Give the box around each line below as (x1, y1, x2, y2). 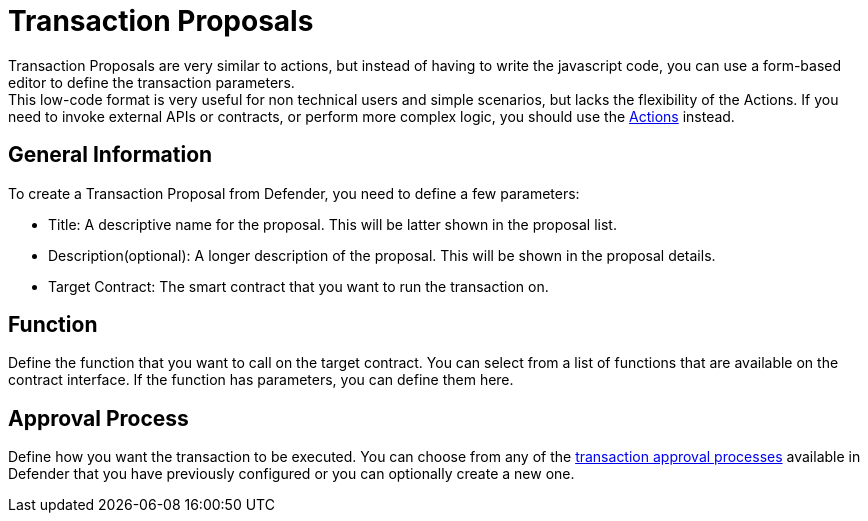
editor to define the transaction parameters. (8, 73, 295, 91)
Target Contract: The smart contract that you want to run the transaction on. (48, 277, 549, 295)
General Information (8, 142, 213, 168)
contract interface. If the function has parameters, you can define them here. (8, 371, 514, 389)
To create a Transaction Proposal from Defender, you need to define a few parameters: (8, 184, 580, 202)
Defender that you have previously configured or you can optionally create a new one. (8, 465, 575, 483)
